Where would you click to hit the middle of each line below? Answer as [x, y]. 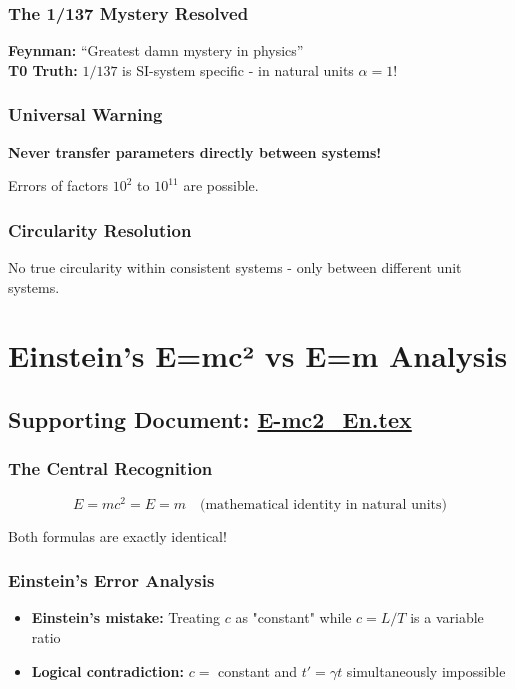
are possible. [221, 185]
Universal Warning [85, 114]
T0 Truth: [43, 69]
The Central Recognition [110, 468]
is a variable [447, 617]
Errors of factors [58, 185]
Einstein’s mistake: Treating [126, 617]
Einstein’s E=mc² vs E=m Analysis [258, 355]
